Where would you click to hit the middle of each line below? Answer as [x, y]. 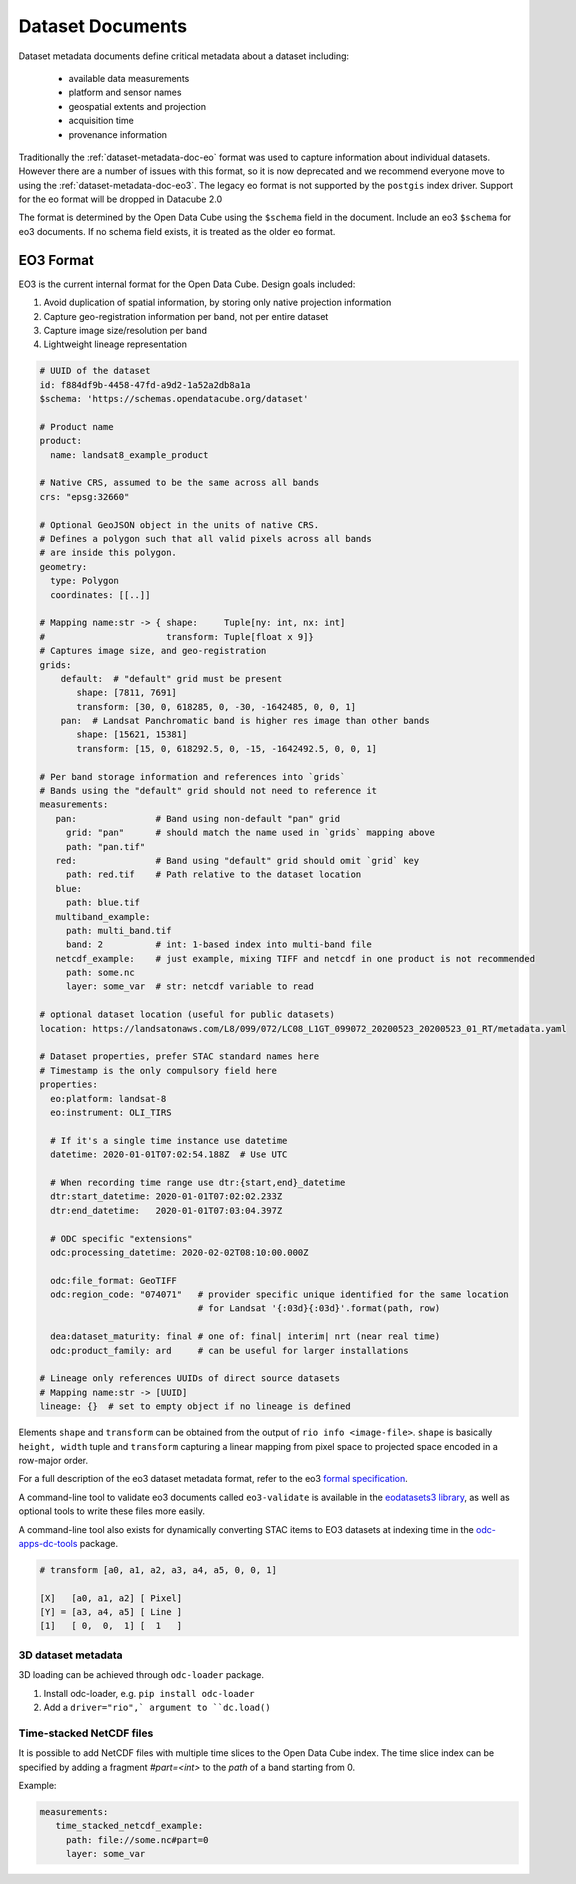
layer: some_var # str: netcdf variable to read [189, 986]
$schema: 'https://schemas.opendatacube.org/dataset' [174, 399]
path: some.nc [100, 973]
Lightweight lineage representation [115, 344]
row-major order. [53, 1460]
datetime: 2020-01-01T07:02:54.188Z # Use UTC [169, 1154]
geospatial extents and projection [137, 106]
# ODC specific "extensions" [122, 1238]
